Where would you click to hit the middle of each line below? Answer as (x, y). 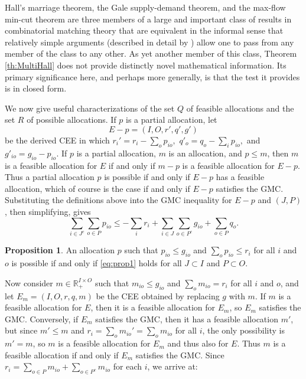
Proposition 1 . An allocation (60, 250)
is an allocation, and (205, 153)
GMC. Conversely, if (42, 318)
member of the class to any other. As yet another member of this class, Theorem (151, 53)
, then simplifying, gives (48, 211)
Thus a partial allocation (50, 177)
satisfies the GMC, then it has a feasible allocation (187, 318)
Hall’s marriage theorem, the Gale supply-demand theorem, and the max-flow (145, 7)
